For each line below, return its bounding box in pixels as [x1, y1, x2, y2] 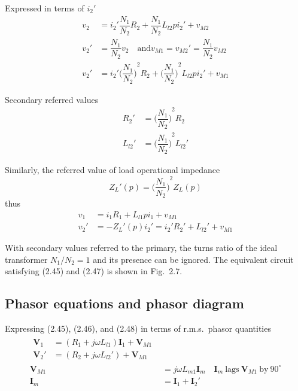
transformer [5, 253, 48, 265]
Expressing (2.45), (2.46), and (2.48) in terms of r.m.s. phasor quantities [5, 322, 271, 335]
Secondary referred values [5, 93, 99, 105]
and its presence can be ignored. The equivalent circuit [93, 253, 294, 265]
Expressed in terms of [5, 2, 84, 14]
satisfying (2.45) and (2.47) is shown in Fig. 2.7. [5, 265, 183, 277]
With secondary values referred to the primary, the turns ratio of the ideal [5, 241, 278, 254]
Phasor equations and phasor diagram [5, 294, 244, 313]
